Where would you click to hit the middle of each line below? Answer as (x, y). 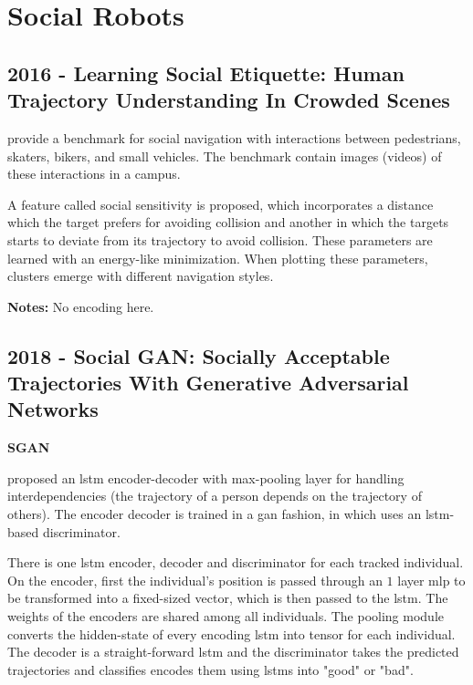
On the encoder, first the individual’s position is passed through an (195, 580)
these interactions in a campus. (94, 174)
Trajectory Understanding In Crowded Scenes (229, 100)
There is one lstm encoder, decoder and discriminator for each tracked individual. (236, 562)
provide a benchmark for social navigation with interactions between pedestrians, (234, 137)
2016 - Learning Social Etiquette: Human (206, 73)
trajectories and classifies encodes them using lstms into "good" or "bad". (210, 669)
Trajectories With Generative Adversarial (208, 383)
